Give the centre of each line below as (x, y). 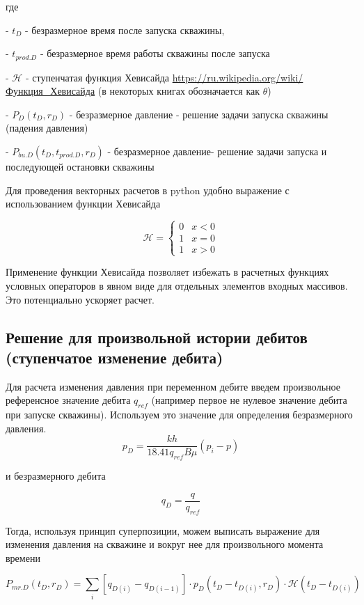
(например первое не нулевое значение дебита (249, 400)
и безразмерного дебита (56, 476)
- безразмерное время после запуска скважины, (125, 30)
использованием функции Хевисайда (83, 204)
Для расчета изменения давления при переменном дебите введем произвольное (173, 386)
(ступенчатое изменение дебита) (114, 357)
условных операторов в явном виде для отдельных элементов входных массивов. (177, 285)
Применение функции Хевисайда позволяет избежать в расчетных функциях (167, 272)
